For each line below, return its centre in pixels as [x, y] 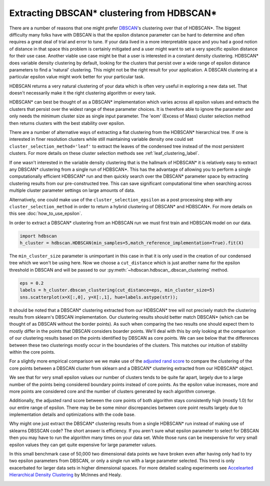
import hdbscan [38, 236]
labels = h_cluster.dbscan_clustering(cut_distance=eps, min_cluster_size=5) [117, 290]
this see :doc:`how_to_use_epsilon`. [46, 214]
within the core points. [32, 352]
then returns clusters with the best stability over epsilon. [67, 123]
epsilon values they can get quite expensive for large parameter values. [83, 445]
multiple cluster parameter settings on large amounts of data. [72, 190]
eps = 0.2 [32, 283]
